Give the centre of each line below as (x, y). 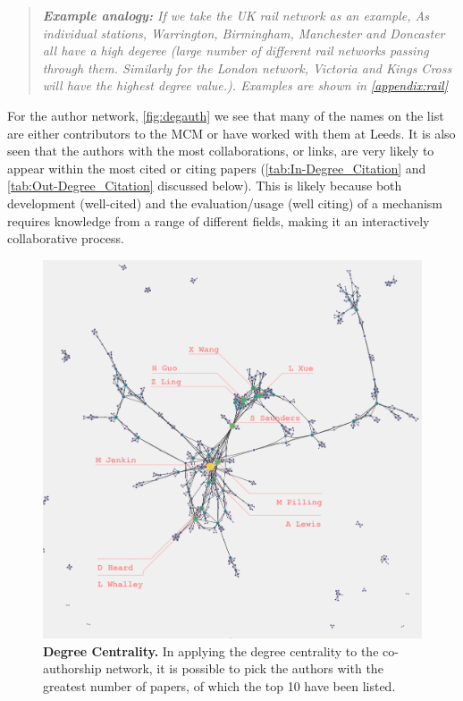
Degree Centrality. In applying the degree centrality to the (211, 650)
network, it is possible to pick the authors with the (244, 668)
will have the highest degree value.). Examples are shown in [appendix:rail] (245, 85)
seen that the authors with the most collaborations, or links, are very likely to (221, 151)
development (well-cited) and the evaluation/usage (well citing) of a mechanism (225, 203)
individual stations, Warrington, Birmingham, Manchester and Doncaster (244, 33)
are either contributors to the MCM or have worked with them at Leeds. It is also (231, 133)
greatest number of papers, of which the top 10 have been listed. (219, 686)
